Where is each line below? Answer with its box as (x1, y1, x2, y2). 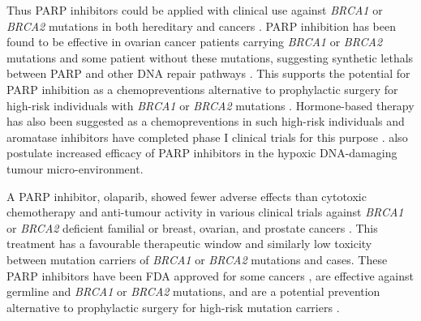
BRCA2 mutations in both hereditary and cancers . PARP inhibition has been (6, 17, 396, 34)
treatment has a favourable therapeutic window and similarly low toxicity (6, 235, 372, 252)
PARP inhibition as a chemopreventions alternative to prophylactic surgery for (6, 80, 398, 97)
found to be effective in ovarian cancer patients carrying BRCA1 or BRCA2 (6, 33, 383, 50)
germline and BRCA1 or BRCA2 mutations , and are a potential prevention (6, 283, 380, 300)
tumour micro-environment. (6, 160, 144, 177)
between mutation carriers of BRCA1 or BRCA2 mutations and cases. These (6, 250, 388, 267)
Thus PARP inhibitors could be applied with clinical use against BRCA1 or (6, 2, 383, 18)
